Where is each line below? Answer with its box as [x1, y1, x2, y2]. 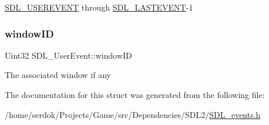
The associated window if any [5, 69, 111, 81]
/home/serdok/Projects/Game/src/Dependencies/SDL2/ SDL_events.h [5, 108, 261, 120]
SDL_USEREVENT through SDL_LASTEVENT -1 [5, 1, 193, 13]
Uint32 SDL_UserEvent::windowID [5, 49, 132, 61]
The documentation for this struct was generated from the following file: [5, 89, 265, 100]
